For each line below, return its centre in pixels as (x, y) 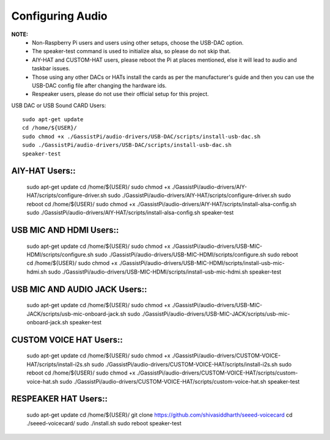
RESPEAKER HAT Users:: (60, 399)
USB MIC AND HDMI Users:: (65, 230)
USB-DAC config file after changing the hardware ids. (99, 85)
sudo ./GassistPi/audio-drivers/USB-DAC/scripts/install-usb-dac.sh (127, 145)
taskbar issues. (51, 69)
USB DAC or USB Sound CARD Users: (59, 105)
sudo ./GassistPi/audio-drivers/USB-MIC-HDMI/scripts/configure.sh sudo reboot (197, 255)
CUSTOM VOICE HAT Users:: (67, 340)
